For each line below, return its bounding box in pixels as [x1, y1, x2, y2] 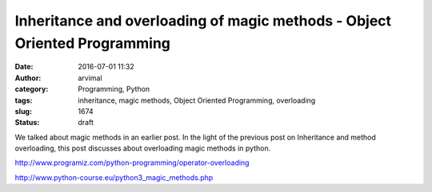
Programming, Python [78, 84, 150, 94]
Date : [14, 62, 34, 72]
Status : [14, 118, 40, 127]
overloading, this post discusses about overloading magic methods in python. [14, 143, 271, 153]
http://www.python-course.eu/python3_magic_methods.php [14, 172, 214, 182]
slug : [14, 106, 32, 116]
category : [14, 84, 49, 94]
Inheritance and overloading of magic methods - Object [14, 12, 392, 29]
